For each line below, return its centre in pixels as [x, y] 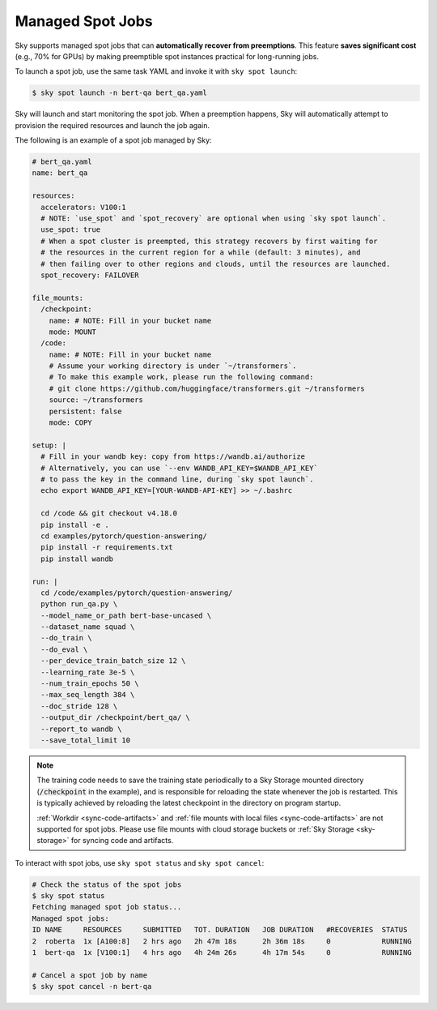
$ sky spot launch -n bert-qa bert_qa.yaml [120, 93]
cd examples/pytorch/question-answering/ [124, 536]
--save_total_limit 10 [86, 740]
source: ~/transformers [96, 400]
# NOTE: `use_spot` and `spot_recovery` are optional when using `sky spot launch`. [214, 218]
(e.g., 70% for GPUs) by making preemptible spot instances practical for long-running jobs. [167, 56]
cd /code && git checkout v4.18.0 [109, 514]
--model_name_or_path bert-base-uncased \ [126, 615]
